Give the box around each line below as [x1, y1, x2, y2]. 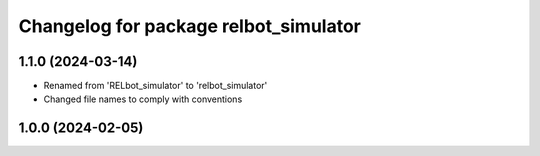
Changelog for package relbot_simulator [18, 15, 362, 37]
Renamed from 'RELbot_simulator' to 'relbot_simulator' [43, 80, 268, 92]
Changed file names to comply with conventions [43, 93, 243, 105]
